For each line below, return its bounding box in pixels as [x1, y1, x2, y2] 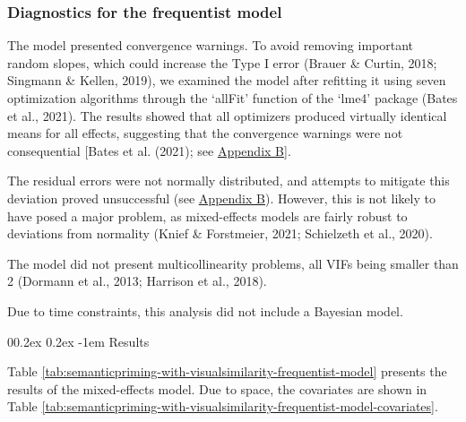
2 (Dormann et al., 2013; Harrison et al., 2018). [7, 271, 267, 290]
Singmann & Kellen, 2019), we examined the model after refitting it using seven [7, 71, 446, 90]
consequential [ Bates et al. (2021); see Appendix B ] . [7, 141, 291, 159]
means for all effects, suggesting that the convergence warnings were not [7, 124, 403, 142]
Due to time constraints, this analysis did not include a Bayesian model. [7, 301, 403, 320]
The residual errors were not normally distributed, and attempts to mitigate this [7, 171, 450, 190]
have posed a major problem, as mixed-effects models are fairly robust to [7, 206, 408, 225]
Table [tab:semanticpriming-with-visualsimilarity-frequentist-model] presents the [7, 362, 447, 381]
